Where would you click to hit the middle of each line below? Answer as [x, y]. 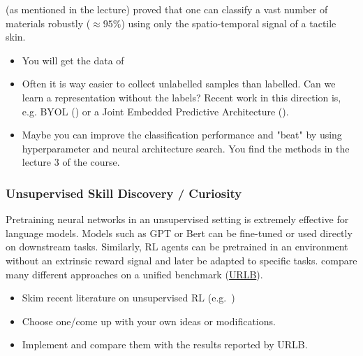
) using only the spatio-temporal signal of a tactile [229, 23]
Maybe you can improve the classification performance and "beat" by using [182, 135]
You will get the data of [73, 60]
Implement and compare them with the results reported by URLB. [165, 344]
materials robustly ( [48, 23]
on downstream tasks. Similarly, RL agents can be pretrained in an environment [177, 247]
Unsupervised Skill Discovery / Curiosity [124, 193]
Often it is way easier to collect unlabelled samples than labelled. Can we [179, 84]
